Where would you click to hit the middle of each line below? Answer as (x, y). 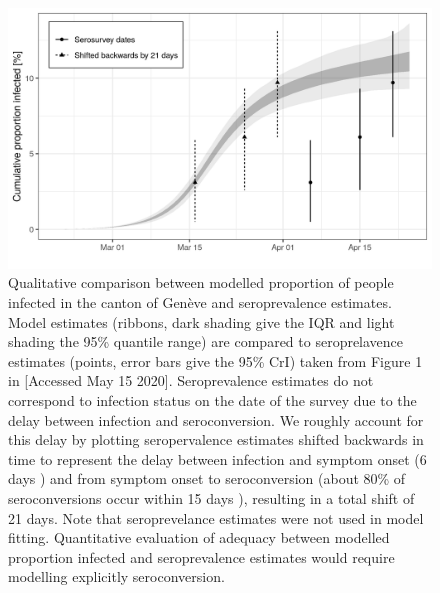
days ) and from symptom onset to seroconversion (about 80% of (207, 478)
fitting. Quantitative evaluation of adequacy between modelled (199, 537)
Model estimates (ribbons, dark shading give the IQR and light (201, 321)
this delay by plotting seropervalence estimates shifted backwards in (216, 439)
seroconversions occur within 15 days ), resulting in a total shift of (211, 497)
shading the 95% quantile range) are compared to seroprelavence (206, 341)
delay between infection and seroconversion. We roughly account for (216, 419)
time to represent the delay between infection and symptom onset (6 (217, 458)
